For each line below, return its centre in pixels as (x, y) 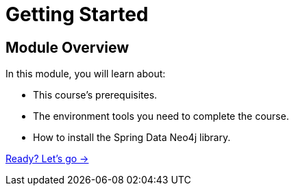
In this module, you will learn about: (86, 74)
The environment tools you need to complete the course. (161, 116)
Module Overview (68, 47)
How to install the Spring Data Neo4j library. (132, 138)
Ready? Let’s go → (47, 159)
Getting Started (77, 14)
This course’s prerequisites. (95, 95)
